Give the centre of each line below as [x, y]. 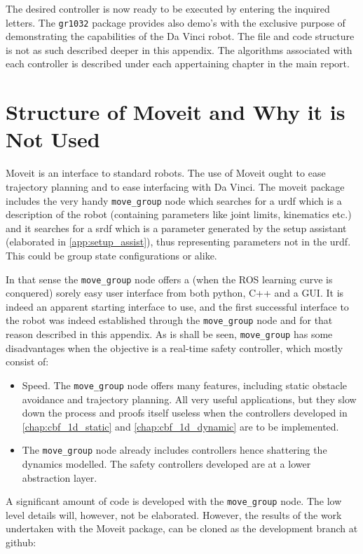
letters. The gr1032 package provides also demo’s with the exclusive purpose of [176, 22]
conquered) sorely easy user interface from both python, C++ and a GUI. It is [175, 293]
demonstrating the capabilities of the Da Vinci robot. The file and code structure [180, 36]
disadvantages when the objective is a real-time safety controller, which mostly [174, 347]
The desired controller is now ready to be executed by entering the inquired [168, 8]
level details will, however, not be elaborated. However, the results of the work [174, 514]
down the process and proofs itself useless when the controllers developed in [185, 413]
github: [21, 542]
